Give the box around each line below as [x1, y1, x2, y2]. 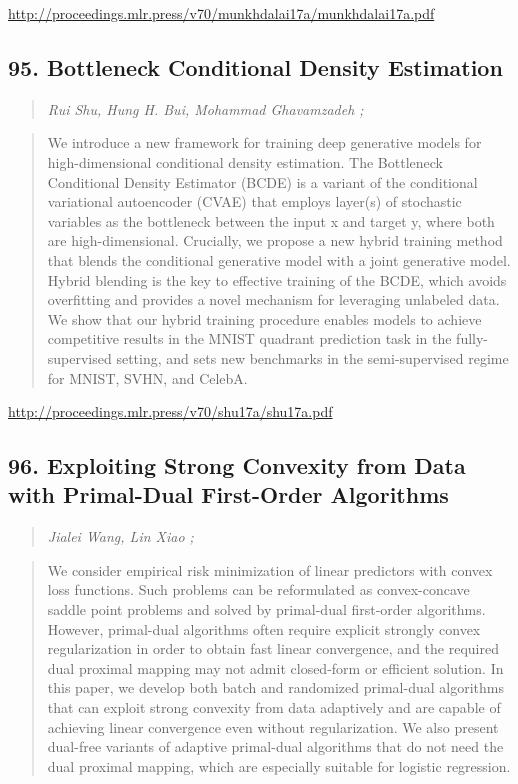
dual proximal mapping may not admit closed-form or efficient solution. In [47, 657, 504, 678]
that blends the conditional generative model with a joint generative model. [47, 249, 511, 270]
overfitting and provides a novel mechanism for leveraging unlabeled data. [47, 289, 500, 310]
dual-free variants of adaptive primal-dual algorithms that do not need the [47, 736, 504, 757]
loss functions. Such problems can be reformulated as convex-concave [47, 579, 470, 600]
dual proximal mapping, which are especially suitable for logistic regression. [47, 755, 511, 776]
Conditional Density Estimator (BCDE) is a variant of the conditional [47, 171, 478, 192]
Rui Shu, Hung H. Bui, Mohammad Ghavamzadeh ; [47, 98, 364, 119]
